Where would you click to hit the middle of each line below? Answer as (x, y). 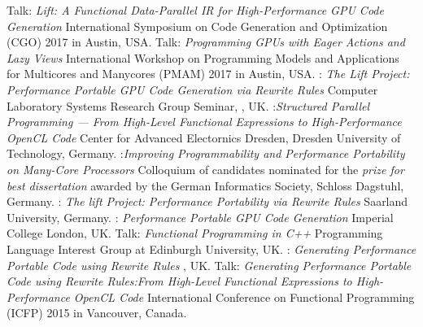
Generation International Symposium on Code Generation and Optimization (197, 26)
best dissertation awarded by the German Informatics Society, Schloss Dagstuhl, (205, 185)
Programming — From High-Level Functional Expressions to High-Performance (204, 122)
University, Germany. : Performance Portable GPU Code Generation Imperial (200, 217)
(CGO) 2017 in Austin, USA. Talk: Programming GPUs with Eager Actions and (206, 42)
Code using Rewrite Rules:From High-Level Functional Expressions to (179, 281)
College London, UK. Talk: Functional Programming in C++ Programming (195, 233)
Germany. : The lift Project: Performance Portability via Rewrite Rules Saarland (207, 201)
